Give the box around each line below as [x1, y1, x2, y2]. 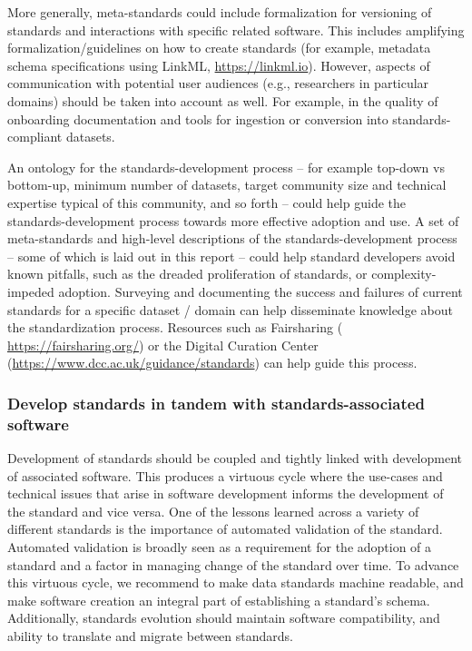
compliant [7, 127, 63, 146]
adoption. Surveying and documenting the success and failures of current [58, 281, 463, 301]
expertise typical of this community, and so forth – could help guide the [7, 192, 406, 212]
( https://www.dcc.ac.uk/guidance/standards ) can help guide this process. [7, 353, 418, 372]
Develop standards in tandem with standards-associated [7, 391, 425, 414]
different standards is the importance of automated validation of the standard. [7, 519, 443, 538]
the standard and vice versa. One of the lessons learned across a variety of [7, 501, 419, 520]
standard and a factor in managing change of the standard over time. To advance [7, 555, 459, 574]
